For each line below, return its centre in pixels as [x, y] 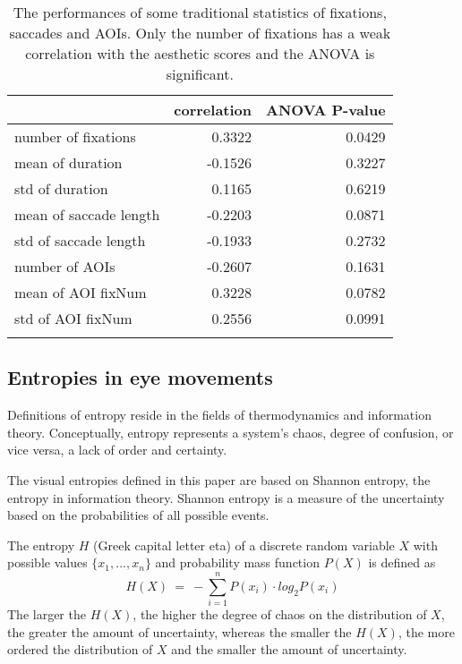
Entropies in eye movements [140, 377]
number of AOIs [65, 266]
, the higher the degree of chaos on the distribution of [280, 614]
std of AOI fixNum [73, 318]
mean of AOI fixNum [81, 292]
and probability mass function [237, 562]
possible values [47, 562]
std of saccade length [80, 240]
